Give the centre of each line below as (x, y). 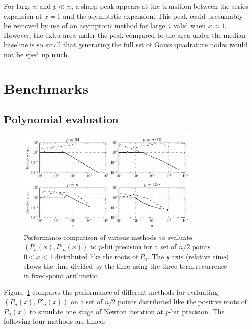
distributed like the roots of (96, 256)
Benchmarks (46, 88)
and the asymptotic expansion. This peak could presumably (153, 15)
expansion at (23, 15)
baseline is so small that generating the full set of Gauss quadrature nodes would (126, 45)
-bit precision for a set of (140, 247)
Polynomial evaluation (61, 119)
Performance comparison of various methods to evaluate (108, 237)
